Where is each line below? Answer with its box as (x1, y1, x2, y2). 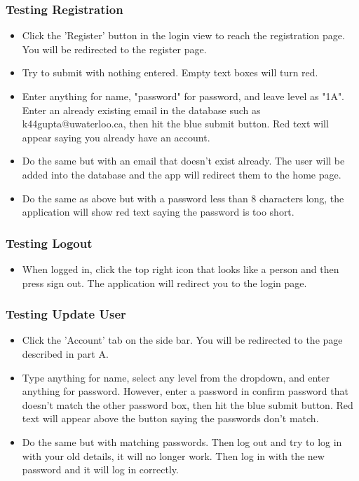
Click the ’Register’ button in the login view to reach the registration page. (22, 28, 345, 43)
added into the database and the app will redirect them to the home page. (22, 167, 341, 181)
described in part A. (22, 346, 109, 361)
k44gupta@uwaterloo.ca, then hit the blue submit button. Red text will (22, 116, 329, 131)
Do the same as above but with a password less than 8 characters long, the (22, 190, 344, 205)
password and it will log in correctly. (22, 462, 179, 477)
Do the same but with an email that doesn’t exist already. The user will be (22, 153, 345, 168)
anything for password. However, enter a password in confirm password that (22, 384, 348, 398)
